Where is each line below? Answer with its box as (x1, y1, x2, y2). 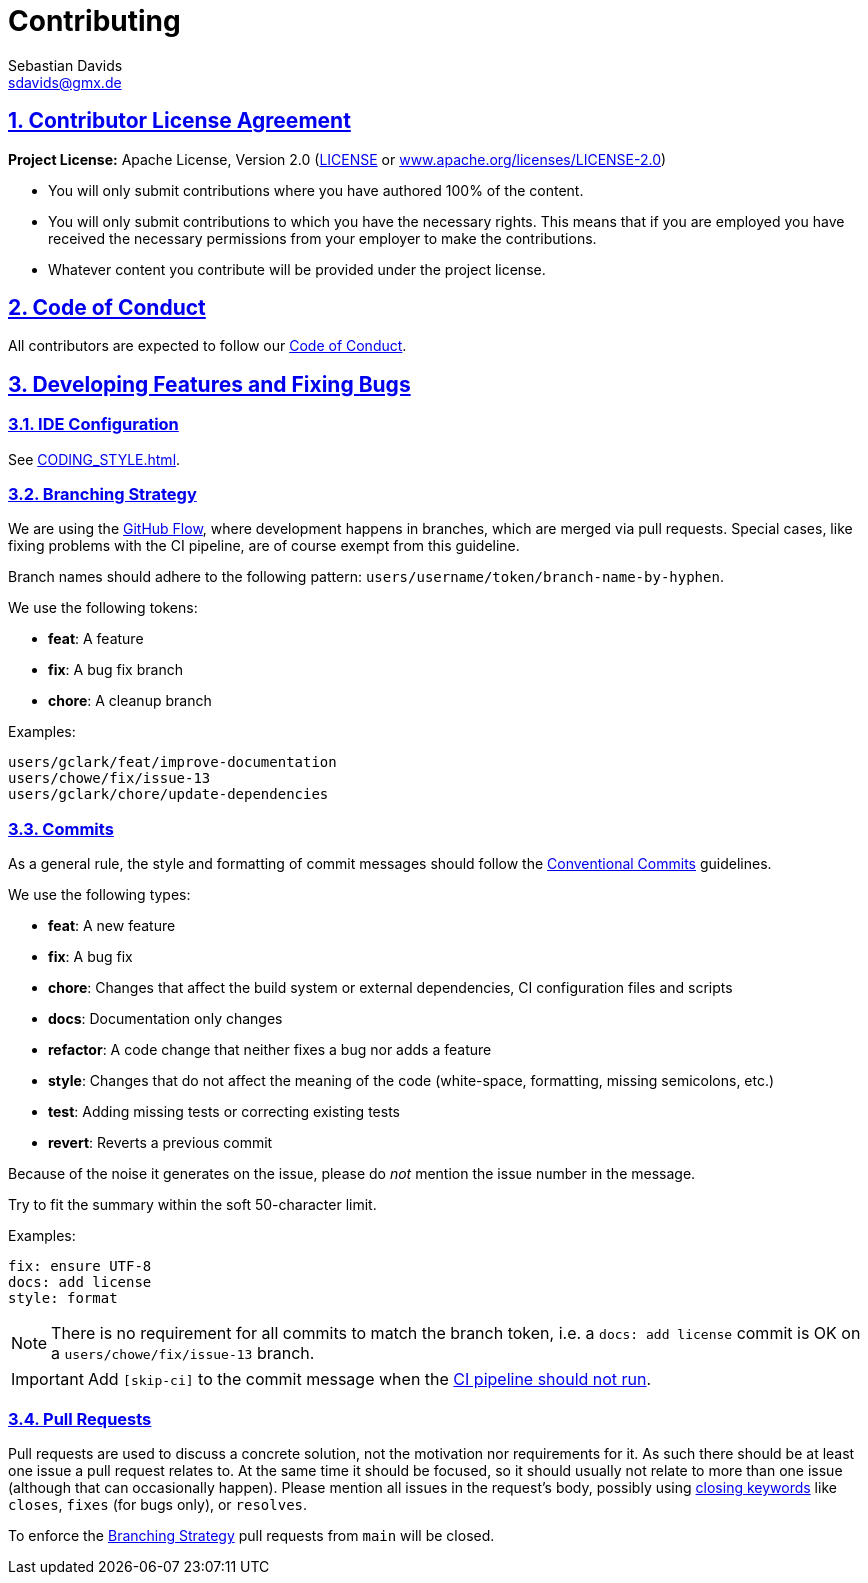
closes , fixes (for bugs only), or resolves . (8, 1495, 308, 1513)
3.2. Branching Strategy (8, 484, 197, 505)
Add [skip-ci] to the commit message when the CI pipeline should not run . (87, 1369, 652, 1390)
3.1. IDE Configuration (8, 414, 179, 435)
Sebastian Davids (8, 56, 123, 74)
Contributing (8, 4, 181, 38)
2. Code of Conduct (8, 295, 206, 321)
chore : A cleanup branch (48, 692, 212, 710)
